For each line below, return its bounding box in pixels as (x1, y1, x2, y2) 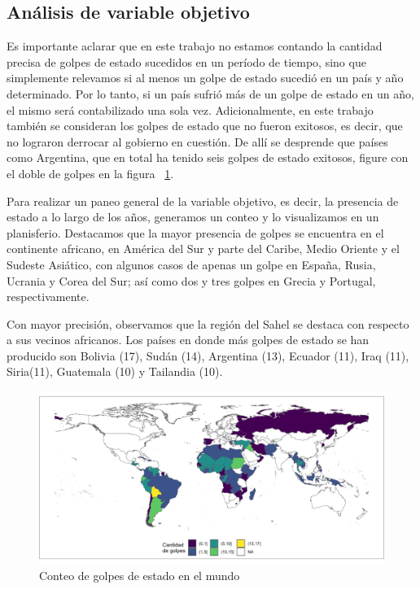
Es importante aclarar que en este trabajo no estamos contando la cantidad (7, 37, 383, 55)
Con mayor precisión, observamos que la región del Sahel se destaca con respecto (7, 315, 409, 332)
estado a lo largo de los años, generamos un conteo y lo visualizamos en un (7, 208, 379, 225)
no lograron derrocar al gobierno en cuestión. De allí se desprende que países (7, 133, 388, 150)
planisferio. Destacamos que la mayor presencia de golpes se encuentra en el (7, 224, 384, 241)
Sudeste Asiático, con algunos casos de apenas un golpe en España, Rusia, (7, 255, 376, 273)
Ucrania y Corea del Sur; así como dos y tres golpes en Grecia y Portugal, (7, 272, 376, 289)
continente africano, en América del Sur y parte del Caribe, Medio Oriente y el (7, 240, 400, 257)
